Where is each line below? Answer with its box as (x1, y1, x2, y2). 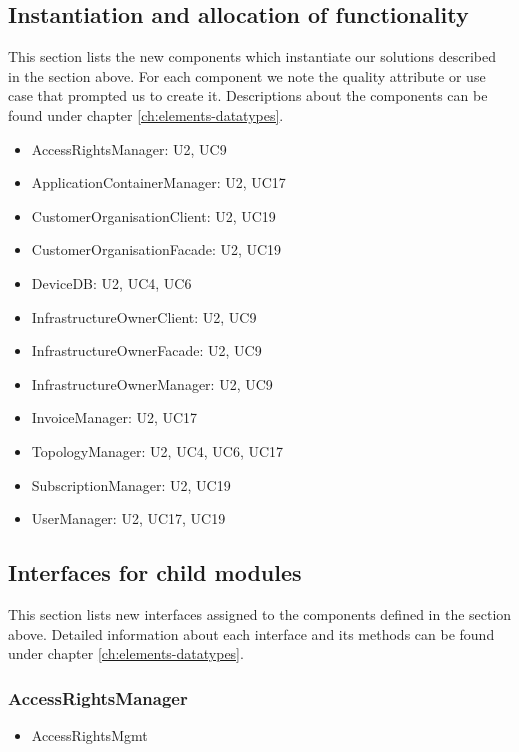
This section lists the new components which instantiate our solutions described (8, 46, 497, 67)
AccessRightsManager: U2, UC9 (31, 138, 227, 159)
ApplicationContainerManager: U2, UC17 (31, 172, 286, 193)
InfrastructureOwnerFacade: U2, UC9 (31, 340, 262, 361)
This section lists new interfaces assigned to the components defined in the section (8, 603, 512, 624)
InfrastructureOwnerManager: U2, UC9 (31, 373, 273, 394)
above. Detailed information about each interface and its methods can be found (8, 623, 495, 644)
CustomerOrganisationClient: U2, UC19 (31, 205, 276, 226)
